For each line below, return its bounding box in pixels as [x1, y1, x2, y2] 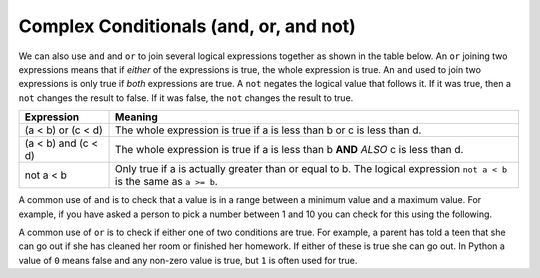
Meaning [115, 110, 159, 124]
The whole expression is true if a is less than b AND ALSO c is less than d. [115, 143, 464, 157]
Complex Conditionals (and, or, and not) [18, 15, 357, 37]
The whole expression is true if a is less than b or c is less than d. [115, 123, 422, 137]
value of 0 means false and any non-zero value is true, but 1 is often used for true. [18, 254, 358, 266]
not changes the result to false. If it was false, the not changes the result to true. [18, 91, 354, 104]
